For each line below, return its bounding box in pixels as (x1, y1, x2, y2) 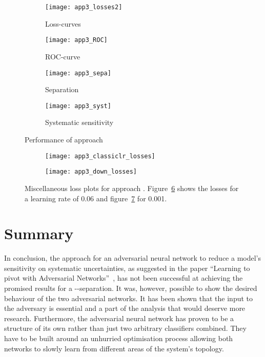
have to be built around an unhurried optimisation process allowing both (4, 332, 233, 343)
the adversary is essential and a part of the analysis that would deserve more (4, 303, 246, 313)
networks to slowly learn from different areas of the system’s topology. (4, 343, 224, 353)
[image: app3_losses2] (45, 4, 123, 11)
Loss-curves (45, 18, 81, 29)
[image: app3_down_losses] (45, 168, 137, 176)
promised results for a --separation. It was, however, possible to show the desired (4, 283, 257, 293)
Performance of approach (25, 134, 103, 144)
